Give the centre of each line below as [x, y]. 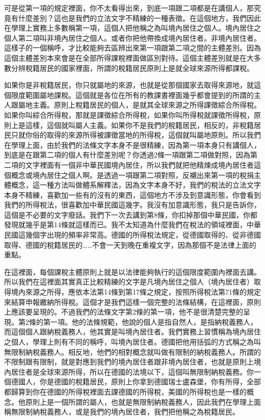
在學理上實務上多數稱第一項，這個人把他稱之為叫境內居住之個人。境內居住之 [132, 28]
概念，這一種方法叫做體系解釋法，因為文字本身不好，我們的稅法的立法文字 [136, 185]
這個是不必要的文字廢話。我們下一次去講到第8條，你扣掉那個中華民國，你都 [131, 214]
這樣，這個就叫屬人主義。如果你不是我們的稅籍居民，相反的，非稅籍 [139, 125]
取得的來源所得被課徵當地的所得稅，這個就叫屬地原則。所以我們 [154, 135]
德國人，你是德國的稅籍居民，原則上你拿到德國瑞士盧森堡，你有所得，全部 [136, 382]
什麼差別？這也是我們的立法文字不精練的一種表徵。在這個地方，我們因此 [139, 18]
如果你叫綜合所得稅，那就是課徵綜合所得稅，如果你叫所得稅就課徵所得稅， [129, 114]
